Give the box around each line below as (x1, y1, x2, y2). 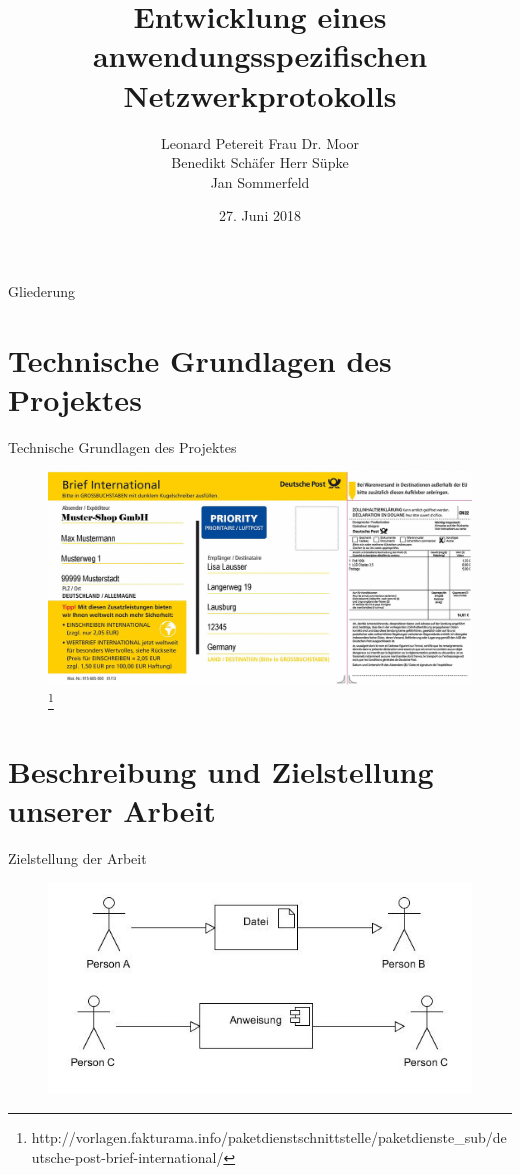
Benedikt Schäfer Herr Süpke (171, 152, 349, 173)
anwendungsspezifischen (92, 35, 428, 76)
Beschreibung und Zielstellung (8, 750, 434, 791)
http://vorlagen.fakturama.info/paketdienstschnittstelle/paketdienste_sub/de (31, 1126, 507, 1147)
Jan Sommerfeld (210, 171, 310, 192)
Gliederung (8, 280, 76, 301)
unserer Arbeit (8, 789, 216, 830)
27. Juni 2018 (219, 205, 301, 226)
